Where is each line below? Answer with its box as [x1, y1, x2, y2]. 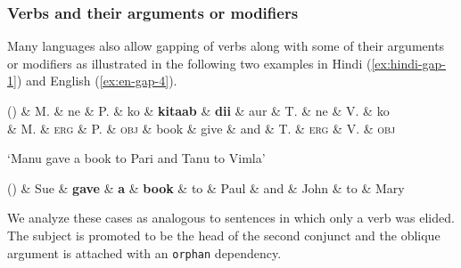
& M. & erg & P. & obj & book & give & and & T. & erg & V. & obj [7, 118, 396, 137]
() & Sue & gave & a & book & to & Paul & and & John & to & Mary [7, 178, 405, 197]
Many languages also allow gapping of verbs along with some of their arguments [7, 37, 445, 55]
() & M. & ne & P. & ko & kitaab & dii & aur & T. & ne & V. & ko [7, 102, 390, 119]
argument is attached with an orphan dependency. [7, 243, 282, 262]
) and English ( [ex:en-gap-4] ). [16, 71, 177, 90]
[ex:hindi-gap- [371, 53, 447, 72]
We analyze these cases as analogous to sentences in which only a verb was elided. [7, 208, 455, 227]
